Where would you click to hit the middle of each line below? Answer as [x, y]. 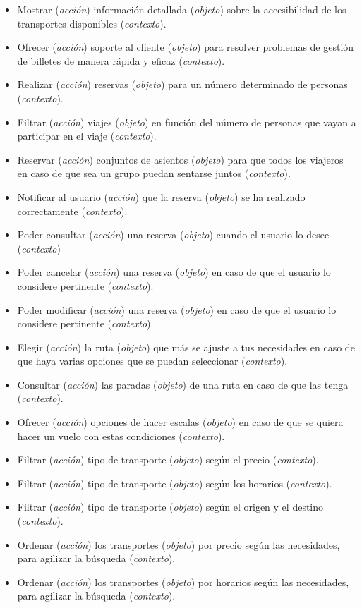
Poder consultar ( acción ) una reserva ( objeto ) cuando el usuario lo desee [173, 235]
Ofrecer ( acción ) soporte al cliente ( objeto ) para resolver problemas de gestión [186, 47]
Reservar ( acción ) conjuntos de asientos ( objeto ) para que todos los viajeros [180, 159]
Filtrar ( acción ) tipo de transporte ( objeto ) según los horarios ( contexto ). [175, 483]
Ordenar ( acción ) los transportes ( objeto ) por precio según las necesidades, [179, 544]
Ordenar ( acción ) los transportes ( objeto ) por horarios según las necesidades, [183, 582]
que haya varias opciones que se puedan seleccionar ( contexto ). [152, 361]
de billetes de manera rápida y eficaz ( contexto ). [121, 60]
